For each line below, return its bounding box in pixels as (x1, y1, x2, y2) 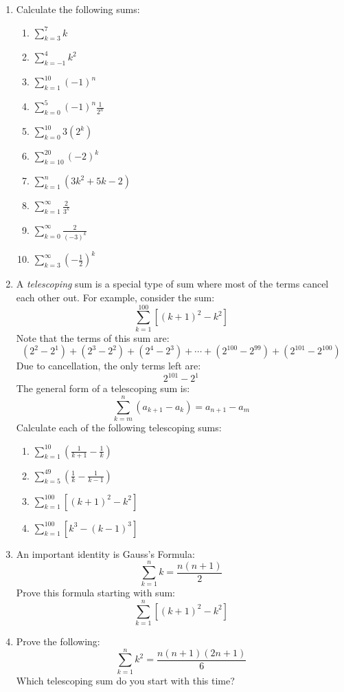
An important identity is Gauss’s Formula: (16, 546, 195, 561)
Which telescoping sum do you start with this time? (16, 673, 235, 687)
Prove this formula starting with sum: (16, 585, 175, 600)
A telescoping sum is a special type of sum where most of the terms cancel (16, 277, 329, 291)
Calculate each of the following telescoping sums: (16, 420, 222, 435)
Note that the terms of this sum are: (16, 330, 170, 345)
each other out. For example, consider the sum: (16, 290, 215, 304)
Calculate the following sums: (16, 2, 140, 16)
